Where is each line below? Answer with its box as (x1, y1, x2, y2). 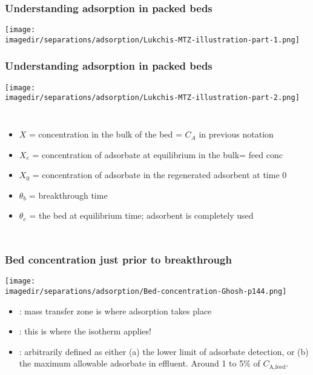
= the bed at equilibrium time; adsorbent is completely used (29, 209, 254, 222)
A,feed (269, 363, 286, 370)
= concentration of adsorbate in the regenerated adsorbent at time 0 (32, 168, 287, 181)
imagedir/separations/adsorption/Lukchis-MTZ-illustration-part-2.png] (5, 93, 300, 102)
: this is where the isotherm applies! (19, 325, 151, 337)
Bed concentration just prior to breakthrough (5, 251, 232, 267)
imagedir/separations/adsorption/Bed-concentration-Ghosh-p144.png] (5, 287, 287, 296)
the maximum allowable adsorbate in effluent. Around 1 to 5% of (19, 357, 260, 370)
